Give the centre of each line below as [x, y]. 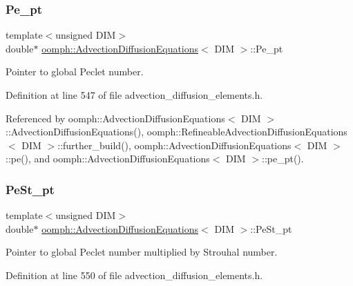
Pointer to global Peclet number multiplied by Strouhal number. [142, 252]
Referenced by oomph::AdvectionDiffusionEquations [115, 118]
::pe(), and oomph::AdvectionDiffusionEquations [108, 159]
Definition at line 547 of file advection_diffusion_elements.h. [134, 95]
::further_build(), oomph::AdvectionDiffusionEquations [174, 145]
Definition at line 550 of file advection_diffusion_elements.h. [134, 275]
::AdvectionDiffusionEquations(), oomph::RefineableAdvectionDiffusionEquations [176, 132]
